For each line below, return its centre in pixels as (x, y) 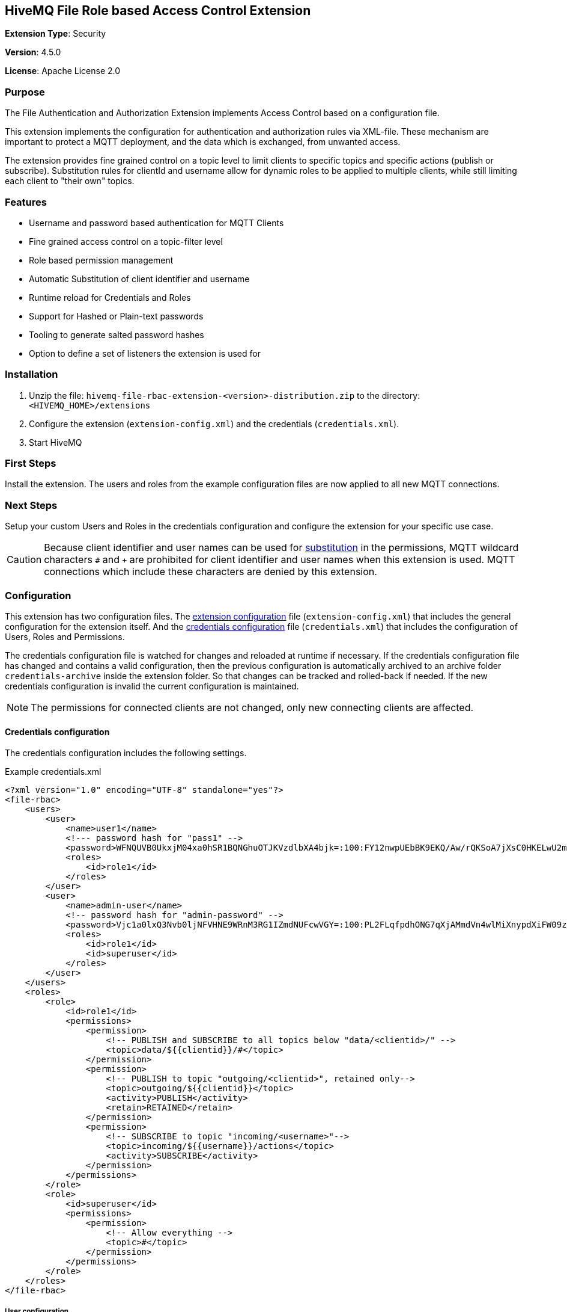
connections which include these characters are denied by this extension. (211, 572)
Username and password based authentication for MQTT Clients (156, 223)
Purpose (25, 92)
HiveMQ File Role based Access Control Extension (158, 11)
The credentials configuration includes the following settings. (126, 753)
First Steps (31, 464)
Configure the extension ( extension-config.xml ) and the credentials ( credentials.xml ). (214, 423)
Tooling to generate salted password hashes (117, 334)
